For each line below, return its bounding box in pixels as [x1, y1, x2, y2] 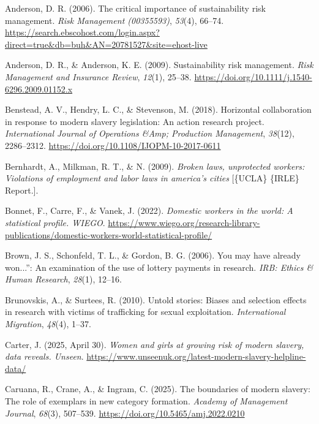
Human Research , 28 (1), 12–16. [5, 273, 122, 286]
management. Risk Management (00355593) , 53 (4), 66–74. [5, 13, 224, 26]
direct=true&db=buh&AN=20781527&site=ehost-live [5, 37, 208, 50]
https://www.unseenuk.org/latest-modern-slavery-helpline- [86, 350, 306, 363]
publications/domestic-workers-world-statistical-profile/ [5, 228, 212, 241]
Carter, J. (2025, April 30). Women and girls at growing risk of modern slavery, [5, 338, 304, 350]
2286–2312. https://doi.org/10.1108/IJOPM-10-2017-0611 [5, 138, 221, 151]
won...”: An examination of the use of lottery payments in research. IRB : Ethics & [5, 260, 313, 273]
